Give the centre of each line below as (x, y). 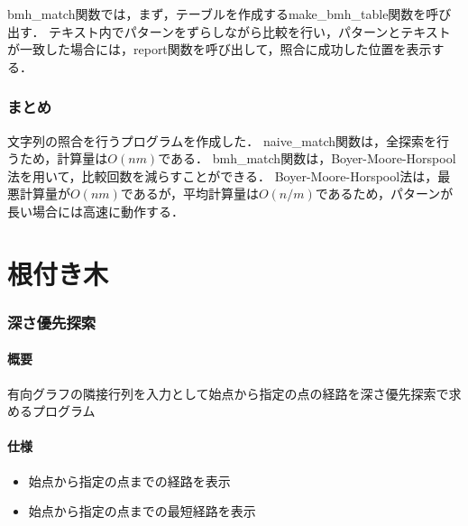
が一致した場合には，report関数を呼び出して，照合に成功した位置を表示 (220, 49)
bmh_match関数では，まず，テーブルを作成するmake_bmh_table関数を (217, 14)
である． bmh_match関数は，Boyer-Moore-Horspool (307, 158)
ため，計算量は (64, 158)
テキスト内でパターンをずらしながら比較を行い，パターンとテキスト (250, 31)
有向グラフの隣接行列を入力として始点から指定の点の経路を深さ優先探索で (228, 393)
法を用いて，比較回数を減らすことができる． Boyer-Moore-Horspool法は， (223, 175)
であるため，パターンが (384, 194)
